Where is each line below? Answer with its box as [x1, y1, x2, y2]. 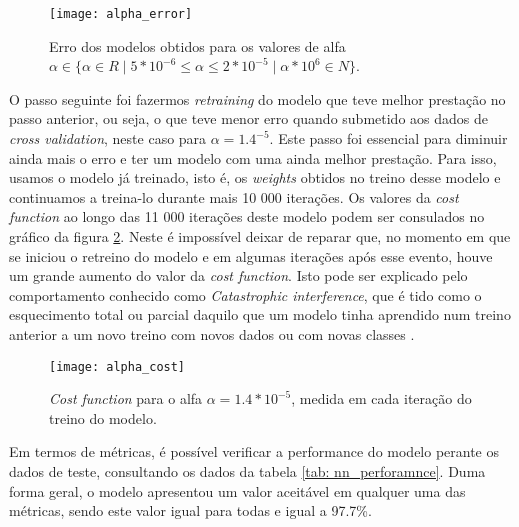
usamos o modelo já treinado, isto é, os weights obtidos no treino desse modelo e [9, 167, 501, 188]
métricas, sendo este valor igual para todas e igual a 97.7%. [9, 500, 372, 521]
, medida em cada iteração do [291, 388, 472, 409]
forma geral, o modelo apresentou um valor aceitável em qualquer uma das [9, 480, 466, 501]
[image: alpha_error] [49, 7, 193, 21]
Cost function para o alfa [49, 388, 203, 409]
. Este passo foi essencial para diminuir [269, 128, 508, 149]
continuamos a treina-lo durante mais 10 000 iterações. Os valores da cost [9, 186, 459, 207]
